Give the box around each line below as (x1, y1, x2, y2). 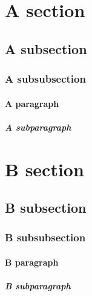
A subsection (5, 39, 87, 58)
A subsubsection (5, 71, 86, 86)
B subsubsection (5, 230, 86, 245)
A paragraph (5, 97, 59, 109)
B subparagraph (5, 280, 71, 292)
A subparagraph (5, 120, 71, 133)
